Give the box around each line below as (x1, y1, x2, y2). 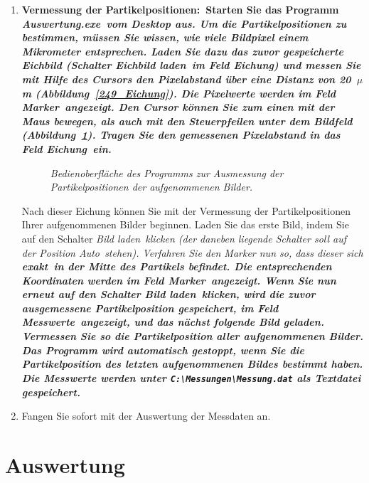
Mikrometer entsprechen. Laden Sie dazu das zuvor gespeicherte (21, 43, 343, 58)
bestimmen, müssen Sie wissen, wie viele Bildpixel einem (21, 30, 309, 45)
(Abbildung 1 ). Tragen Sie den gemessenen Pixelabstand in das (21, 127, 341, 142)
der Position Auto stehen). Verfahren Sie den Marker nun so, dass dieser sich (21, 245, 363, 260)
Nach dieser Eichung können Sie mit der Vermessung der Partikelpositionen (21, 203, 351, 218)
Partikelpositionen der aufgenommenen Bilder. (50, 179, 253, 194)
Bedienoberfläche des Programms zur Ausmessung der (50, 165, 284, 180)
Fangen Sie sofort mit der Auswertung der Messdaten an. (21, 408, 271, 423)
